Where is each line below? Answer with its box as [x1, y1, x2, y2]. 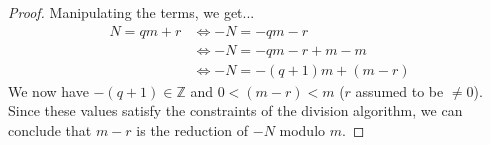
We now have [8, 80, 89, 101]
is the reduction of [136, 119, 249, 140]
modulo [279, 119, 326, 140]
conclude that [8, 119, 92, 140]
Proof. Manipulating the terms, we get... [8, 2, 255, 22]
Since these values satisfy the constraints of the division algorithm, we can [8, 100, 463, 121]
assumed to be [355, 80, 444, 101]
